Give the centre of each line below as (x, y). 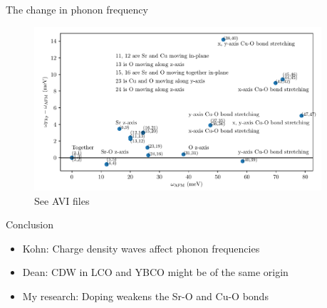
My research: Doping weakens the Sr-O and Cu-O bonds (145, 296)
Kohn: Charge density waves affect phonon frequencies (141, 248)
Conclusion (30, 224)
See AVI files (62, 200)
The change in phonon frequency (77, 9)
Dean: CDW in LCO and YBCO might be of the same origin (155, 272)
